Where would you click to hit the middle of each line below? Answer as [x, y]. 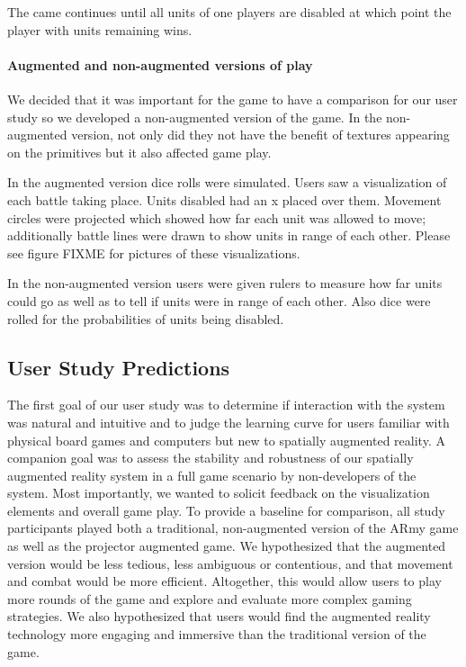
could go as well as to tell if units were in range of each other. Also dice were [219, 300]
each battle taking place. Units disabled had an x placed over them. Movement [224, 199]
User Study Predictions [119, 367]
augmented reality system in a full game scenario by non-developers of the [212, 475]
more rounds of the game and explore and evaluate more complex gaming [210, 598]
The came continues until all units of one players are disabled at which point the [229, 12]
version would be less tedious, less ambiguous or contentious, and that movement [230, 563]
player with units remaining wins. [100, 29]
